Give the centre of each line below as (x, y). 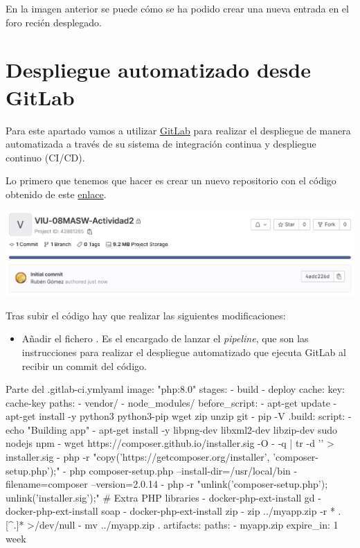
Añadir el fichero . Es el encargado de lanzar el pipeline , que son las (165, 338)
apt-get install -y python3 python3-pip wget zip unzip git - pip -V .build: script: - (179, 416)
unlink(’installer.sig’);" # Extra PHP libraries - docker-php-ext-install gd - (163, 497)
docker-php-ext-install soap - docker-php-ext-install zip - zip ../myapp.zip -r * (170, 511)
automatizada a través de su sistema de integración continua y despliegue (161, 144)
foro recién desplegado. (54, 22)
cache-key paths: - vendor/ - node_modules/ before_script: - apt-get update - (171, 402)
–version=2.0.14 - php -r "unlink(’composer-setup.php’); (209, 484)
